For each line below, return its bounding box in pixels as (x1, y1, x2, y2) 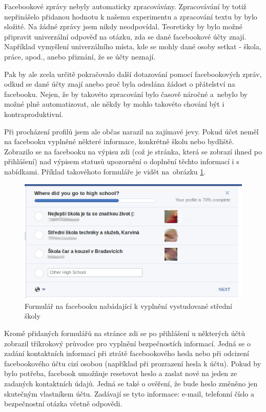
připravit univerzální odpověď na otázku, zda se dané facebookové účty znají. (4, 31, 247, 42)
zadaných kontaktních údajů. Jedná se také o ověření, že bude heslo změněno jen (4, 378, 258, 388)
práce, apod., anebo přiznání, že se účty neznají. (4, 51, 156, 62)
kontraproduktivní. (4, 108, 64, 119)
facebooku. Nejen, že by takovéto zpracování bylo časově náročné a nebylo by (4, 88, 248, 99)
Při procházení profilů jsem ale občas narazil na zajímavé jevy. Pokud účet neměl (4, 126, 259, 136)
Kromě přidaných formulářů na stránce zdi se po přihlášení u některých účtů (4, 328, 245, 338)
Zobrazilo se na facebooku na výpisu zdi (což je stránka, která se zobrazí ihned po (4, 146, 262, 156)
